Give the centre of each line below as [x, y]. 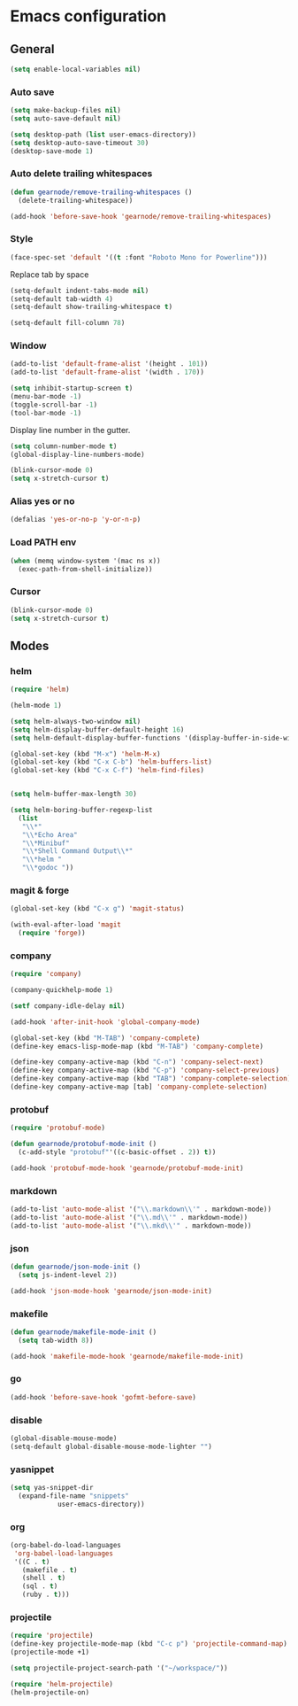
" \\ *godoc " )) [48, 868]
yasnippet [32, 1469]
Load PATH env [43, 542]
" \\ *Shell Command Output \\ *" [77, 851]
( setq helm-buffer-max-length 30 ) [74, 795]
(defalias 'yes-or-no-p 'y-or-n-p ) [76, 520]
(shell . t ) [44, 1578]
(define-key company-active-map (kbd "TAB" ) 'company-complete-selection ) [151, 1079]
